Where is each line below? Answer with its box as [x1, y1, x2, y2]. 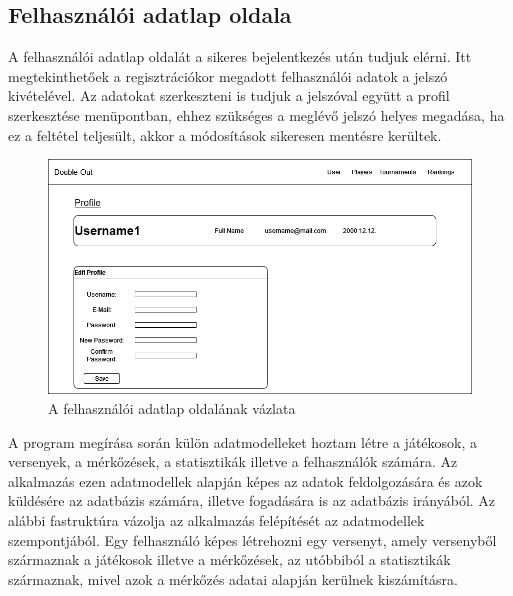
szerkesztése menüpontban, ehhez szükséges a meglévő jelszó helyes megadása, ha [8, 104, 505, 125]
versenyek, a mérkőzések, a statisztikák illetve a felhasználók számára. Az [8, 451, 458, 472]
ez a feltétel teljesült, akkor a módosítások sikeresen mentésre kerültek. [8, 124, 442, 145]
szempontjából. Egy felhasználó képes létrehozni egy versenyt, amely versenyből [8, 529, 497, 550]
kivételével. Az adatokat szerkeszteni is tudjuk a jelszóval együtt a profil [8, 85, 450, 106]
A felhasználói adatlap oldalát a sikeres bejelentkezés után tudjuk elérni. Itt [8, 46, 472, 67]
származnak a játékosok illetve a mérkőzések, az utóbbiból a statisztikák [8, 549, 451, 570]
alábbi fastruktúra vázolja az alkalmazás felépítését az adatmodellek [8, 509, 425, 530]
